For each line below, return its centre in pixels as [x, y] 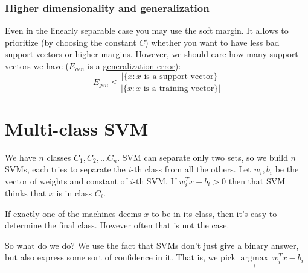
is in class [74, 193]
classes [59, 157]
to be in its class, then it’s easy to [214, 213]
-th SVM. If [155, 180]
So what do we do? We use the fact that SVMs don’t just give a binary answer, [152, 245]
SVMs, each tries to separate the [65, 169]
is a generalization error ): [134, 66]
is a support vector [179, 77]
